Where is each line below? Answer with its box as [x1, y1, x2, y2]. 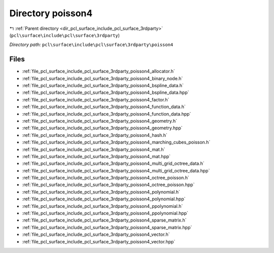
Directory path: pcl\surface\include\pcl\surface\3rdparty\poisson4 [9, 42, 174, 48]
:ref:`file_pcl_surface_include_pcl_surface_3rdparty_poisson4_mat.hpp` [22, 153, 171, 159]
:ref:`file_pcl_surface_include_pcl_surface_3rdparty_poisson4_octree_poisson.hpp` [22, 182, 195, 188]
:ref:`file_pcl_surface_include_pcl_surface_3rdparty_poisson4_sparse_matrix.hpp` [22, 224, 192, 230]
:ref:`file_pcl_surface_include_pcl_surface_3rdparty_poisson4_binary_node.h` [22, 75, 183, 81]
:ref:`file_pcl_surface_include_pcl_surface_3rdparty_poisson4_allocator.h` [22, 68, 175, 75]
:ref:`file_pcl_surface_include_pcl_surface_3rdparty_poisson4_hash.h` [22, 132, 167, 138]
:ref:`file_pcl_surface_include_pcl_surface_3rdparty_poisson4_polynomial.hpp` [22, 196, 186, 202]
